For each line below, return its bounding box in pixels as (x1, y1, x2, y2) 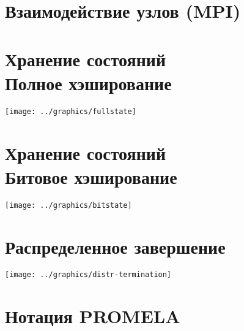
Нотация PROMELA (5, 303, 180, 329)
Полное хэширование (5, 70, 172, 95)
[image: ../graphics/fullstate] (5, 107, 136, 116)
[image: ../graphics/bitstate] (5, 200, 132, 210)
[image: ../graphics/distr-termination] (5, 270, 172, 280)
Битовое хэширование (5, 164, 177, 189)
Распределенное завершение (5, 234, 226, 259)
